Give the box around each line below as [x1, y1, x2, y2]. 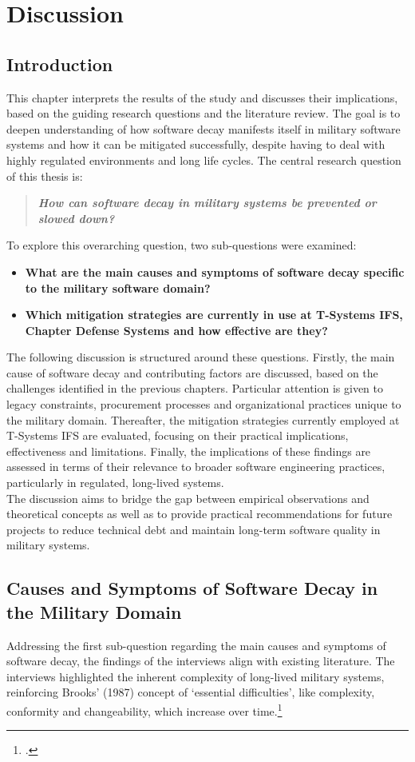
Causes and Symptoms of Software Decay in [6, 576, 378, 600]
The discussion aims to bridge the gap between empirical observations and [6, 489, 370, 506]
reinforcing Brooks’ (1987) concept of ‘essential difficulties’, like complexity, [6, 684, 375, 700]
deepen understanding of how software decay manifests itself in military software [6, 120, 401, 137]
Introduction [6, 51, 113, 76]
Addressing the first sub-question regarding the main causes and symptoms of [6, 636, 386, 653]
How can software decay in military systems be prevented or [38, 194, 377, 211]
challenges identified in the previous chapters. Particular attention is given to [6, 380, 384, 397]
